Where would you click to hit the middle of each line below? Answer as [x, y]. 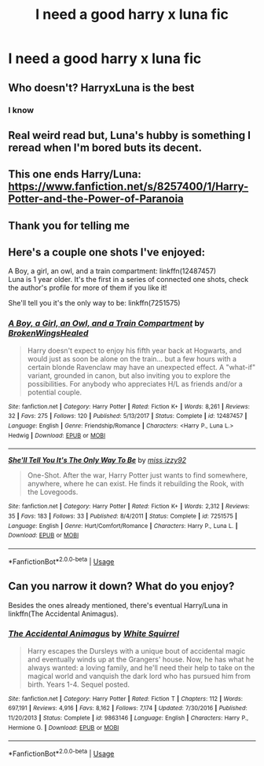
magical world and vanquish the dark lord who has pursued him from [139, 676]
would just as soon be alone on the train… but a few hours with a [132, 358]
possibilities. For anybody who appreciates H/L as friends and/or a [135, 383]
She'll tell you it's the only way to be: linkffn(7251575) [94, 303]
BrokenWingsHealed [48, 333]
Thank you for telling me [69, 225]
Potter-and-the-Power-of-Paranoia [96, 199]
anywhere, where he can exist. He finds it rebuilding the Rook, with [136, 484]
